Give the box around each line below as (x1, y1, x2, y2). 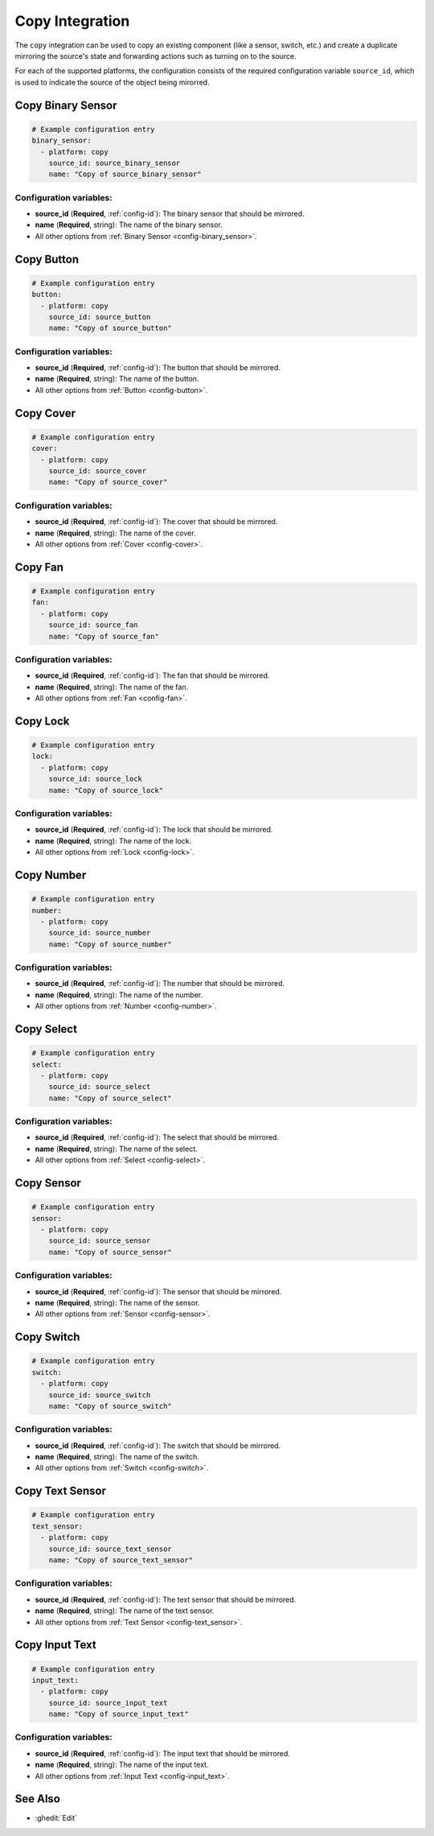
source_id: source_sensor (48, 1236, 151, 1245)
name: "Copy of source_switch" (48, 1401, 172, 1410)
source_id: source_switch (48, 1390, 151, 1400)
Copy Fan (14, 560, 64, 574)
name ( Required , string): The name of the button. (35, 374, 199, 384)
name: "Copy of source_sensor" (48, 1248, 172, 1256)
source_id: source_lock (48, 774, 142, 784)
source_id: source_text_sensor (48, 1544, 172, 1553)
